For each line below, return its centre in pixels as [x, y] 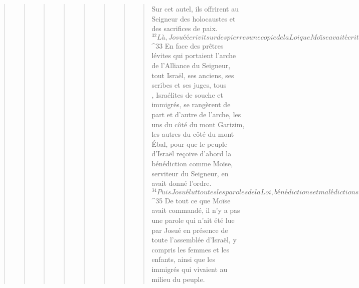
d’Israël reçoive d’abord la [192, 154]
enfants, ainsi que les [183, 259]
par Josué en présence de [190, 230]
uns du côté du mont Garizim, [198, 124]
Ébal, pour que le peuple [190, 143]
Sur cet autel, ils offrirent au [195, 9]
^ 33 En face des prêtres [188, 45]
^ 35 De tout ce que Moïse [191, 200]
